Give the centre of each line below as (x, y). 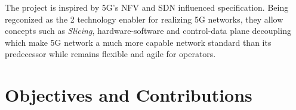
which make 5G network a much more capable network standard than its (138, 42)
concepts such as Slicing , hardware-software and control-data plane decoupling (148, 31)
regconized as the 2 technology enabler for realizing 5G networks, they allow (144, 19)
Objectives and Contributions (129, 95)
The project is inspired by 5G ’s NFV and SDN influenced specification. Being (147, 7)
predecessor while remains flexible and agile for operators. (110, 54)
